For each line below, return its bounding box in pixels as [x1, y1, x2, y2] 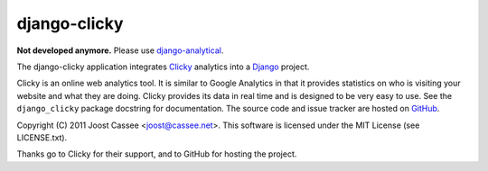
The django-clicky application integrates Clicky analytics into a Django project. [16, 61, 310, 72]
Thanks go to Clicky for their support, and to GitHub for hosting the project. [16, 148, 297, 159]
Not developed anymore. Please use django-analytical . [16, 45, 224, 56]
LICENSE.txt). [16, 131, 68, 143]
